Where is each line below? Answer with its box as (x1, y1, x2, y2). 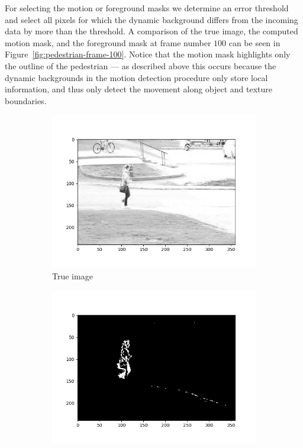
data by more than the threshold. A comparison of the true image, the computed (5, 25, 298, 37)
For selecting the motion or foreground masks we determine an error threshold (5, 2, 289, 14)
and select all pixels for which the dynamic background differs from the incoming (5, 13, 298, 25)
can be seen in (228, 36, 281, 49)
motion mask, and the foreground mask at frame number (5, 36, 211, 49)
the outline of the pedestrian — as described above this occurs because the (5, 59, 276, 72)
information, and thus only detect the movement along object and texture (5, 83, 273, 95)
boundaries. (5, 94, 47, 107)
